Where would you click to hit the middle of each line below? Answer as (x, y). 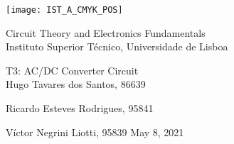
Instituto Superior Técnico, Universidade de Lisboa (117, 46)
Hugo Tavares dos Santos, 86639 (76, 84)
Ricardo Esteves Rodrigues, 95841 (80, 108)
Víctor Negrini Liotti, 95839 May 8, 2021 (95, 132)
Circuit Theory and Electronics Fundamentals (106, 32)
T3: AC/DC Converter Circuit (72, 70)
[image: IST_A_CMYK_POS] (64, 10)
